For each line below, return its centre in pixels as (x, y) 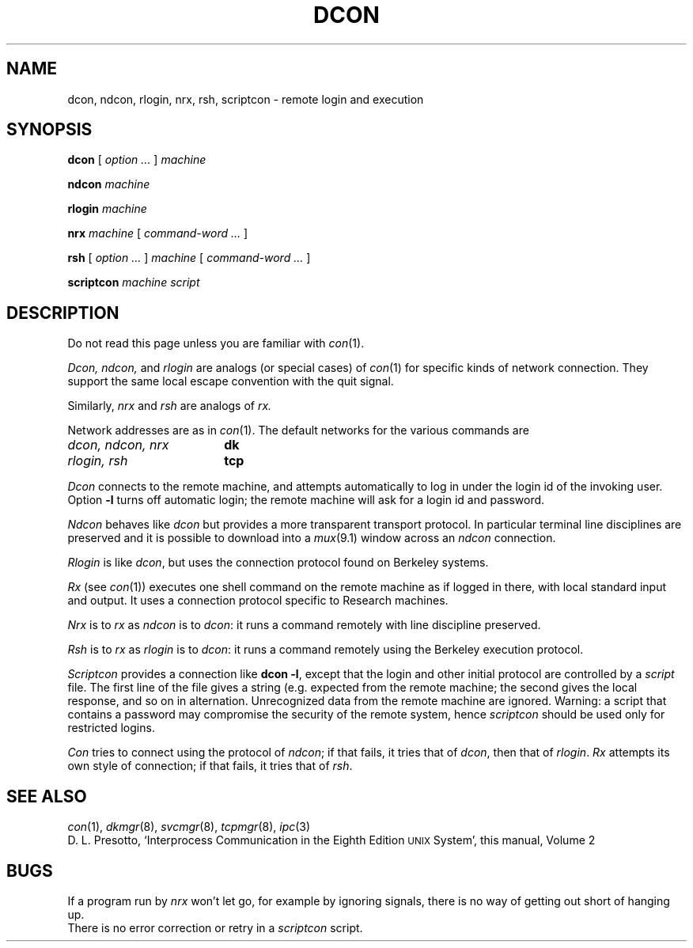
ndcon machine (109, 184)
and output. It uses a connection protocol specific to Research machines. (258, 601)
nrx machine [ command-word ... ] (158, 233)
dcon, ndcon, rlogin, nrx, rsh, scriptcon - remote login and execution (246, 99)
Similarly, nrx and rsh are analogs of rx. (170, 406)
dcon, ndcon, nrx (118, 445)
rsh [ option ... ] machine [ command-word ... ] (189, 258)
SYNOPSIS (49, 130)
